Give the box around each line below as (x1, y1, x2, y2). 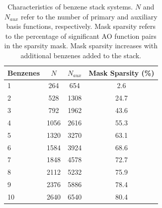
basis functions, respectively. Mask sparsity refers (6, 21, 156, 31)
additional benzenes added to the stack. (20, 50, 141, 60)
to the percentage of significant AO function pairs (5, 30, 157, 41)
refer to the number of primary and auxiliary (20, 11, 158, 21)
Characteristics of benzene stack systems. (7, 1, 133, 11)
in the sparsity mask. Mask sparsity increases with (4, 40, 158, 51)
